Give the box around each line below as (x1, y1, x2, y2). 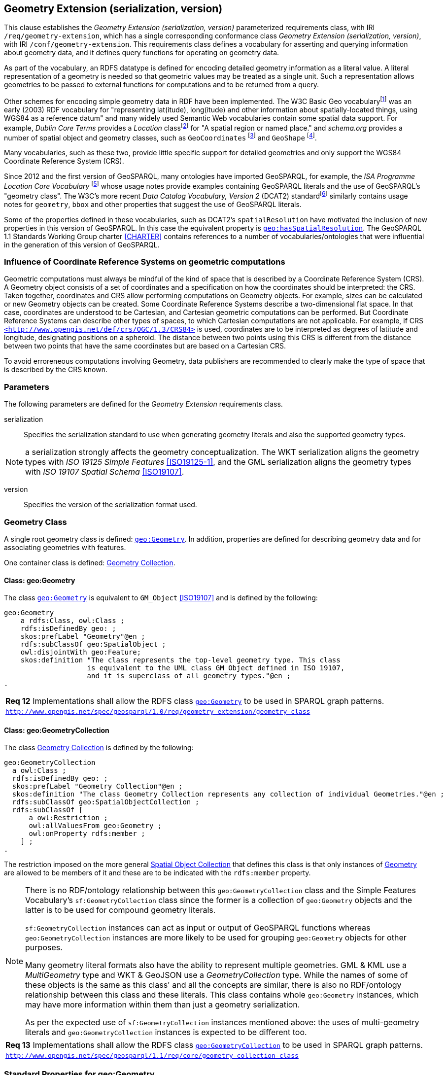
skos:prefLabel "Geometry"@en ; (20, 632, 145, 641)
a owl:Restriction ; (29, 814, 108, 822)
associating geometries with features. (4, 543, 126, 552)
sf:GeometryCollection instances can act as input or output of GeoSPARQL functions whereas (25, 923, 371, 933)
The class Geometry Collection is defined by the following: (4, 743, 194, 752)
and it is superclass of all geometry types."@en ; (87, 672, 291, 680)
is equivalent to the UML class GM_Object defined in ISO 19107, (87, 664, 345, 672)
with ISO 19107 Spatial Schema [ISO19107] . (25, 467, 184, 477)
